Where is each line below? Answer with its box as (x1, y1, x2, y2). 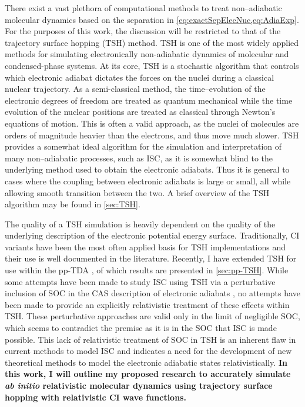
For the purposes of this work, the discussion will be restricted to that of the (5, 25, 281, 37)
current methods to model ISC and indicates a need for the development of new (5, 345, 292, 357)
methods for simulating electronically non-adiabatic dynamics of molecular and (5, 48, 289, 60)
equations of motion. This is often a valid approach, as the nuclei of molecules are (5, 117, 299, 129)
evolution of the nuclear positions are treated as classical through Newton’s (5, 105, 276, 118)
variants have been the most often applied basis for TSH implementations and (5, 240, 286, 253)
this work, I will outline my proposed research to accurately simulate (5, 368, 291, 380)
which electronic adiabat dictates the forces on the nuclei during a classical (5, 71, 274, 83)
